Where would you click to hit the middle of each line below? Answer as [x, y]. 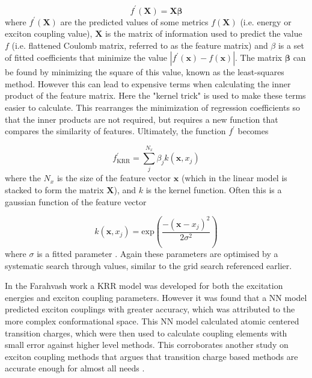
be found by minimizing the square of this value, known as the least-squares [145, 72]
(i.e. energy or [266, 21]
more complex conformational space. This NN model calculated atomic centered [152, 321]
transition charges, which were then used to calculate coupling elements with [146, 333]
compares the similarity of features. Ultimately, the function [115, 131]
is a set [291, 45]
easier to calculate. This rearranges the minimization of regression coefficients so [153, 107]
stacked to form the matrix [54, 189]
